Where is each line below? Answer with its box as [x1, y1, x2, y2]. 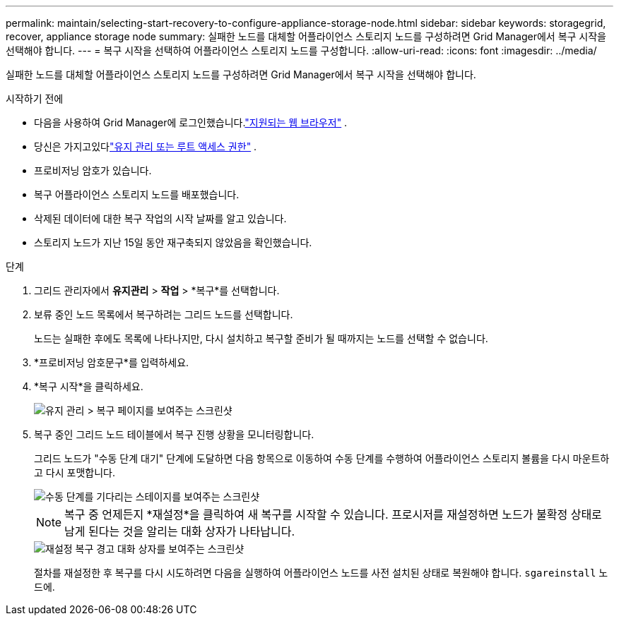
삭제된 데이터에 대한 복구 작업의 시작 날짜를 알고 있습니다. [34, 212, 287, 224]
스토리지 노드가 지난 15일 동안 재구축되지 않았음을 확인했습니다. [34, 236, 312, 248]
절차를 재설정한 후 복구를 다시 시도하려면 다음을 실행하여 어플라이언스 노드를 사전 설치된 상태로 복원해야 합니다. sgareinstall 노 [34, 567, 608, 579]
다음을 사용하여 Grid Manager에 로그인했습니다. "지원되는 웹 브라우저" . [34, 116, 348, 128]
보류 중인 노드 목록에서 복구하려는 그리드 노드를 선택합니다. [34, 308, 293, 320]
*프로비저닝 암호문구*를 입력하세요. [34, 356, 189, 368]
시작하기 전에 [6, 92, 64, 104]
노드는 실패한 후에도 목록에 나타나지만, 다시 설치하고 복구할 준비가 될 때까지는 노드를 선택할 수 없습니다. [34, 332, 488, 344]
